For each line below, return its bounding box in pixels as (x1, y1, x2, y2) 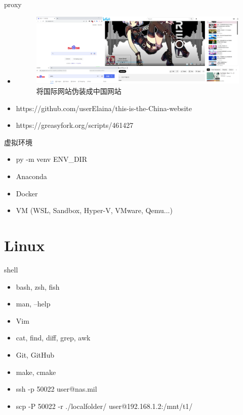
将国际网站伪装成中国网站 (36, 86, 121, 96)
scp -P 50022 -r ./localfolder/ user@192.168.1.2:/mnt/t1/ (16, 400, 193, 411)
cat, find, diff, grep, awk (16, 332, 91, 343)
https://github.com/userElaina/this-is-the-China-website (16, 102, 192, 113)
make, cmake (16, 366, 56, 377)
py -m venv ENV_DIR (16, 154, 87, 164)
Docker (16, 188, 38, 198)
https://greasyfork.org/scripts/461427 (16, 120, 134, 130)
